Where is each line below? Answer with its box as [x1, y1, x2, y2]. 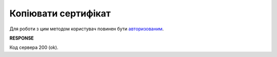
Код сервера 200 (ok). [9, 44, 58, 51]
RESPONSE [9, 35, 34, 41]
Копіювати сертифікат [9, 8, 111, 19]
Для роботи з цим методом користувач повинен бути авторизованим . [9, 26, 164, 32]
